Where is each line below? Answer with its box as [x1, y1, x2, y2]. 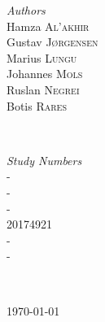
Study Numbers [7, 151, 82, 168]
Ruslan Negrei [7, 80, 80, 98]
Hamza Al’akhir [7, 17, 90, 34]
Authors [7, 2, 46, 18]
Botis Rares [7, 97, 67, 114]
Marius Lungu [7, 49, 77, 66]
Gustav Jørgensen [7, 33, 98, 50]
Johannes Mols [7, 65, 83, 82]
